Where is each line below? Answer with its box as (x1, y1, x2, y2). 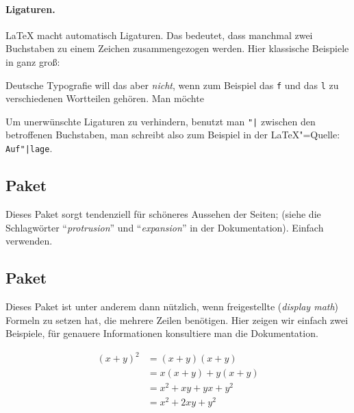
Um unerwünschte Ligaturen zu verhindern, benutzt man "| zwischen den (5, 114, 316, 128)
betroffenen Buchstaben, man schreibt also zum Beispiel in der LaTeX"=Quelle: (5, 127, 340, 142)
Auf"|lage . (5, 141, 53, 155)
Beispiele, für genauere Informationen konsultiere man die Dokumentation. (5, 326, 318, 340)
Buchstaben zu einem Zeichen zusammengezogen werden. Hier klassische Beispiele (5, 41, 349, 55)
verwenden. (5, 234, 53, 248)
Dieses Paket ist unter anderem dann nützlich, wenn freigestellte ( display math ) (5, 299, 339, 313)
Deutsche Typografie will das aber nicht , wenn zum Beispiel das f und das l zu (5, 77, 339, 92)
